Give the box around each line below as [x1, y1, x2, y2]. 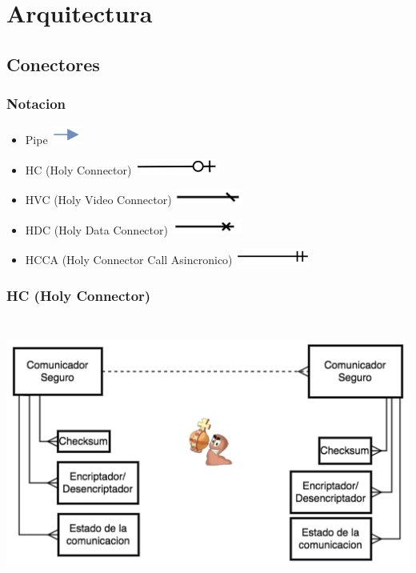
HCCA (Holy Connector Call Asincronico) [25, 250, 233, 267]
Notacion [6, 94, 66, 114]
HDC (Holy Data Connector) [25, 221, 168, 238]
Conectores [6, 51, 100, 76]
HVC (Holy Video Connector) [25, 191, 172, 208]
